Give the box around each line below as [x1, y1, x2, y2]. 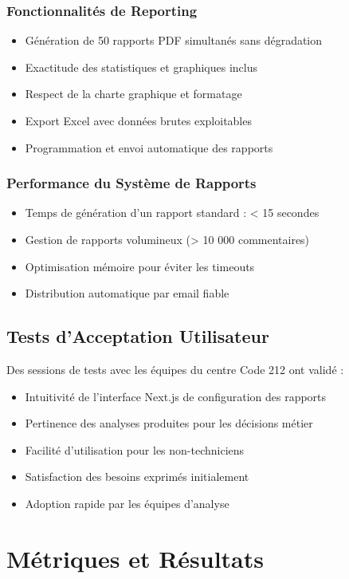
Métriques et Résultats [6, 542, 264, 574]
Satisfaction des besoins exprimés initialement [25, 468, 249, 485]
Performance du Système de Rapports [6, 173, 257, 193]
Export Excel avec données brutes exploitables [25, 112, 252, 128]
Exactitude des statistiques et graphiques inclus [25, 58, 257, 75]
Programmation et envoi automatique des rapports [25, 139, 273, 156]
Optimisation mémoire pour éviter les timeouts [25, 258, 255, 274]
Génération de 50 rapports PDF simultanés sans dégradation [25, 32, 323, 49]
